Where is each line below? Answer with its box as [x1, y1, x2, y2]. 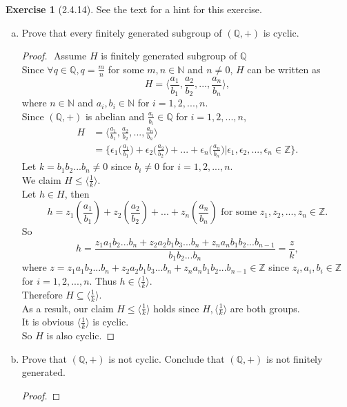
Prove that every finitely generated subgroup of [21, 25, 222, 39]
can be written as [247, 61, 321, 76]
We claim [21, 172, 61, 187]
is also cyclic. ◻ [46, 328, 115, 343]
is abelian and [85, 108, 145, 123]
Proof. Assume [21, 48, 87, 63]
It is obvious [21, 314, 75, 329]
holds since [153, 301, 199, 315]
